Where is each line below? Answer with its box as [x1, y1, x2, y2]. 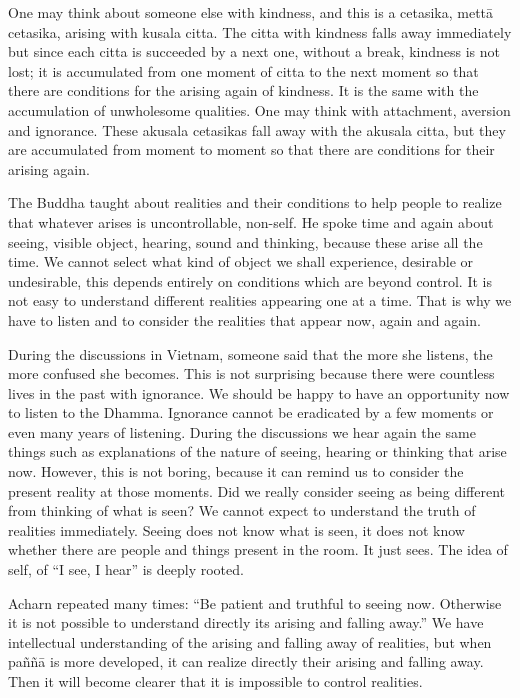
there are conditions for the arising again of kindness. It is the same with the [8, 80, 479, 101]
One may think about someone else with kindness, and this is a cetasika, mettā [8, 2, 494, 22]
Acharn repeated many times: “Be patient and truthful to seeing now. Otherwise [8, 592, 502, 613]
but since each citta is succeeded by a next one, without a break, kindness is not [8, 41, 501, 62]
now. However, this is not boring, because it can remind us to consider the [8, 461, 464, 482]
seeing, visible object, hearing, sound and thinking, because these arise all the [8, 231, 483, 252]
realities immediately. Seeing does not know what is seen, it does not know [8, 519, 465, 540]
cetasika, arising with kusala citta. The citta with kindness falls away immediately [8, 21, 512, 42]
